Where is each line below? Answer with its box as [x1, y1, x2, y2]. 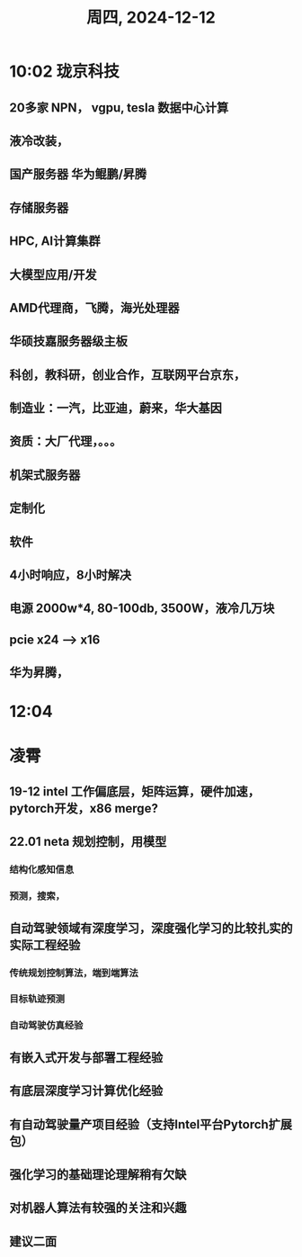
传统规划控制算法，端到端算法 [9, 966, 139, 979]
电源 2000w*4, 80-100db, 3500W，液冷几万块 [9, 601, 275, 616]
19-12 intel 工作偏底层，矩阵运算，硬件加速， [9, 784, 261, 799]
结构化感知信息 [9, 864, 75, 876]
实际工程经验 [9, 937, 81, 953]
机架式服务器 [9, 467, 81, 482]
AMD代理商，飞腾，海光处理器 [9, 300, 180, 315]
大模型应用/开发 [9, 266, 97, 283]
